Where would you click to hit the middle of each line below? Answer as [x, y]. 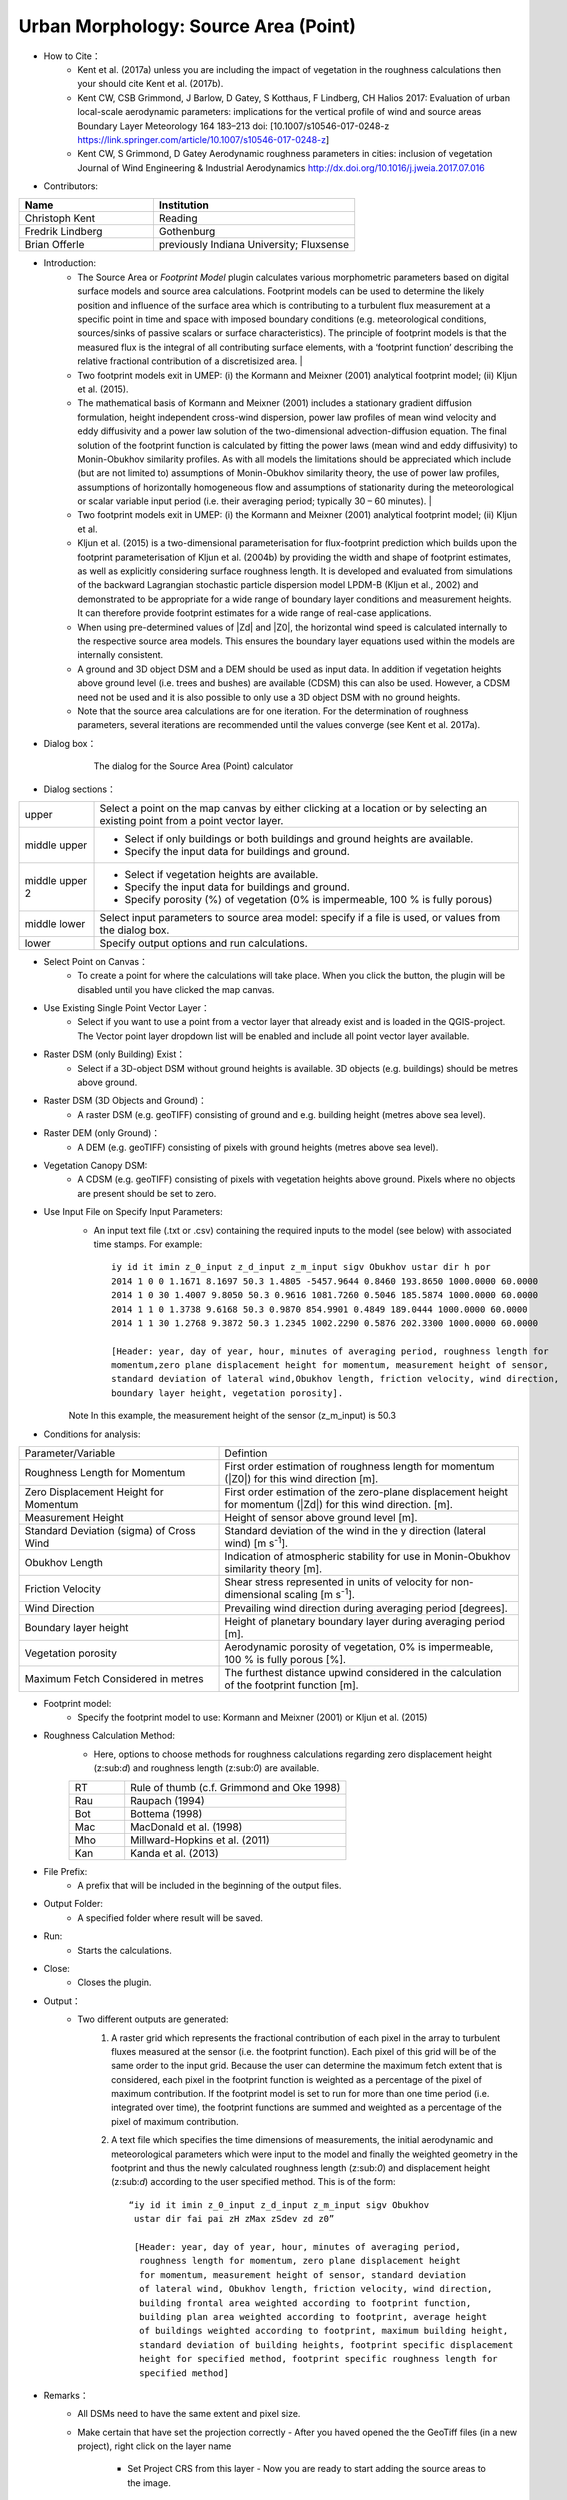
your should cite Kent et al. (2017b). [150, 84]
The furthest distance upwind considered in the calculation [363, 1672]
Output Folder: [73, 1904]
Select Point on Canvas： [96, 961]
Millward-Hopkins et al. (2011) [200, 1840]
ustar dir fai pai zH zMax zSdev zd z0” [234, 2219]
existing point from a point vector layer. [191, 820]
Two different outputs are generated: [153, 2019]
